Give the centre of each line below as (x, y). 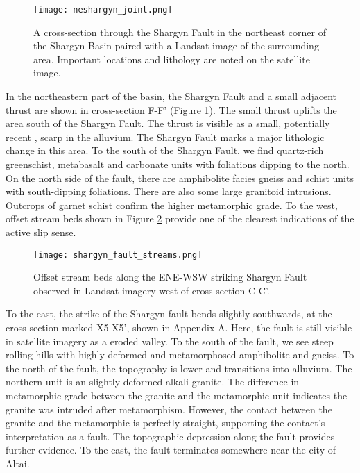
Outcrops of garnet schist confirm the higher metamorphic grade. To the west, (172, 205)
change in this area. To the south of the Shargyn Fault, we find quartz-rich (165, 150)
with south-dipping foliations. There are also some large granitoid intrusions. (169, 191)
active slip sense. (41, 232)
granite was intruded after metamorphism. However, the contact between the (169, 409)
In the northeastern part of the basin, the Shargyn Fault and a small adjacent (171, 96)
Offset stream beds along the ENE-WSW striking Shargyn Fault (170, 277)
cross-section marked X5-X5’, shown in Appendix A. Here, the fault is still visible (179, 327)
